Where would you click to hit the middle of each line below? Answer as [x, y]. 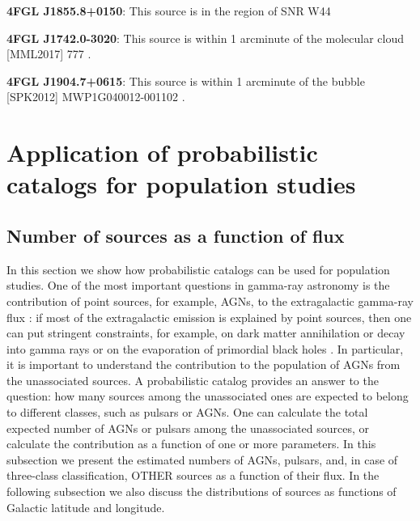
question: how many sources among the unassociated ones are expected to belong [208, 396]
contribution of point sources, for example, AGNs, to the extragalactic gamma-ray [210, 301]
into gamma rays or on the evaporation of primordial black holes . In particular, [205, 348]
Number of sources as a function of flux [176, 235]
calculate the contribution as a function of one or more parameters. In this [191, 444]
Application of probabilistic [162, 152]
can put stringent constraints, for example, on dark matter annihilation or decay [206, 333]
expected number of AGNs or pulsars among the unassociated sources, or [188, 428]
